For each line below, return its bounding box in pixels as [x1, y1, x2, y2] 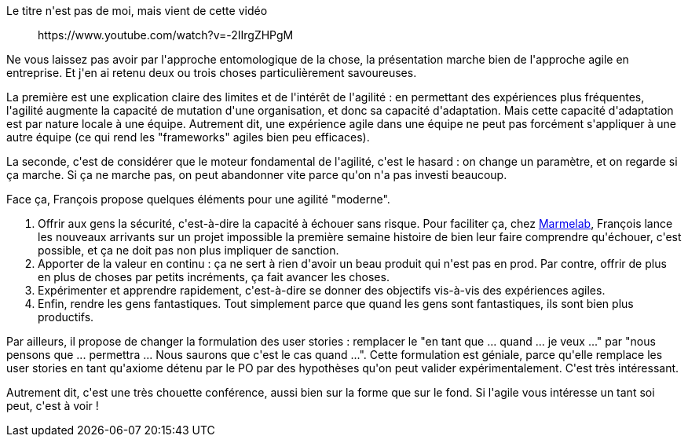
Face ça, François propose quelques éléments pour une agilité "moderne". [6, 192, 390, 206]
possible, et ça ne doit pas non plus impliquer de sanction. [38, 243, 339, 257]
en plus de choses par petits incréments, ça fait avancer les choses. [38, 270, 390, 284]
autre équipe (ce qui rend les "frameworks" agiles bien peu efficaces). [6, 130, 370, 144]
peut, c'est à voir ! [6, 399, 99, 412]
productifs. [38, 310, 94, 324]
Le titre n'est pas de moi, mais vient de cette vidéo [6, 4, 268, 17]
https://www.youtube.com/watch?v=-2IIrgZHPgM [38, 28, 294, 42]
